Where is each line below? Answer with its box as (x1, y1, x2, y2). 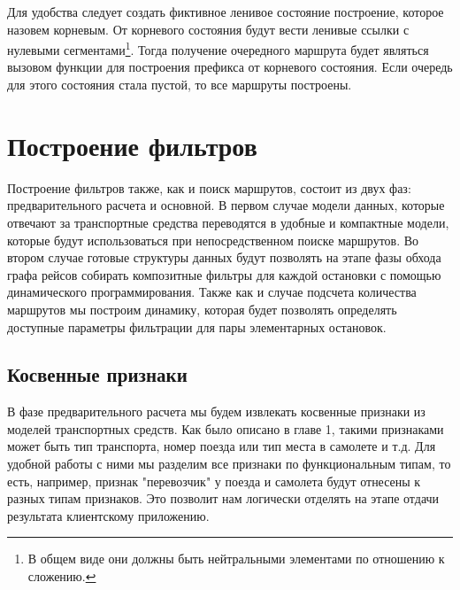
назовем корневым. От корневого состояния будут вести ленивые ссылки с (7, 19, 410, 38)
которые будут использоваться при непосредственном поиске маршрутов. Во (7, 230, 419, 249)
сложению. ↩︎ (27, 567, 96, 586)
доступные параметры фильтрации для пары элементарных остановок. (7, 317, 387, 336)
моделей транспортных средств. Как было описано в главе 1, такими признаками (7, 419, 444, 438)
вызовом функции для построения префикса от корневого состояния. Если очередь (7, 58, 453, 76)
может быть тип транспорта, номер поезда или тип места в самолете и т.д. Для (7, 437, 436, 455)
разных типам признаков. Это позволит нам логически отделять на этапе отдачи (7, 489, 440, 508)
